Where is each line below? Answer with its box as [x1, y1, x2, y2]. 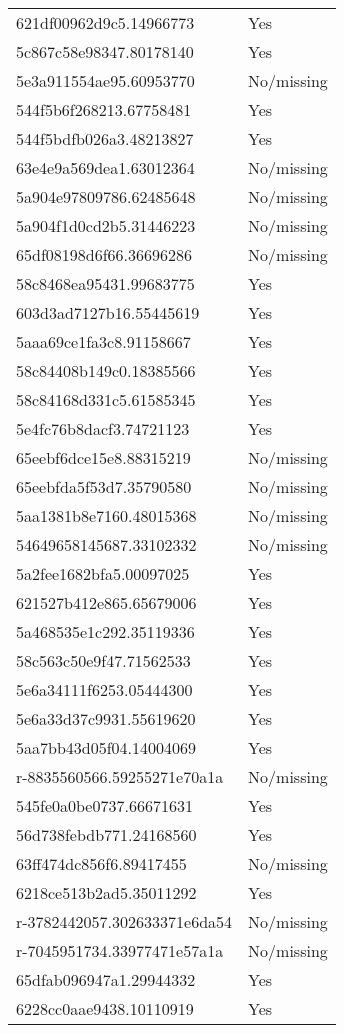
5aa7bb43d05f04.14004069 [16, 736, 197, 759]
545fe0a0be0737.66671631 [16, 794, 193, 817]
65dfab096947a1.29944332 [16, 968, 196, 991]
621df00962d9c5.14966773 [16, 11, 195, 34]
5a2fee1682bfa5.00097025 [16, 562, 190, 585]
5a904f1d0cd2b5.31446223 [16, 214, 196, 237]
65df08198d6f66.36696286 [16, 243, 193, 266]
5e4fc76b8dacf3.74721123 [16, 417, 190, 440]
